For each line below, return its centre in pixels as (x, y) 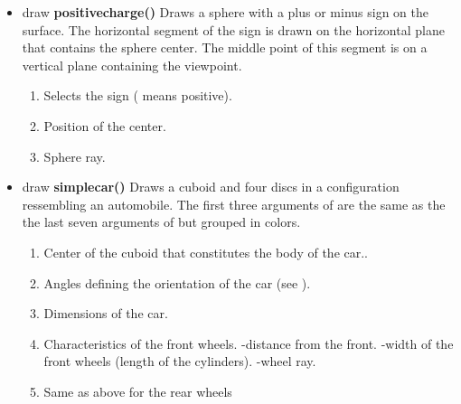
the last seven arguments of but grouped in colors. (161, 222)
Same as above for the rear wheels (138, 391)
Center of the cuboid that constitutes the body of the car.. (206, 252)
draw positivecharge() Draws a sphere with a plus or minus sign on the (226, 12)
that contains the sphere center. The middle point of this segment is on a (225, 47)
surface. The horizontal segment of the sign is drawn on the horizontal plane (233, 29)
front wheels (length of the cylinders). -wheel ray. (180, 361)
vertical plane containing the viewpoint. (132, 65)
